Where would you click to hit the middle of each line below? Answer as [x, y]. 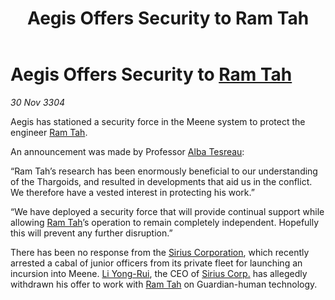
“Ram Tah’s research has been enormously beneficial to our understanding [164, 171]
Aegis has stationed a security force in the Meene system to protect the [158, 121]
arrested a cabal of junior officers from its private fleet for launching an [156, 263]
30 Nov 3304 [38, 102]
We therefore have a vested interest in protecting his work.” [132, 192]
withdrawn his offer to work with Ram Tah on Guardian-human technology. [164, 284]
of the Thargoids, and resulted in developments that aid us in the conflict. [161, 181]
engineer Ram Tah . [49, 132]
